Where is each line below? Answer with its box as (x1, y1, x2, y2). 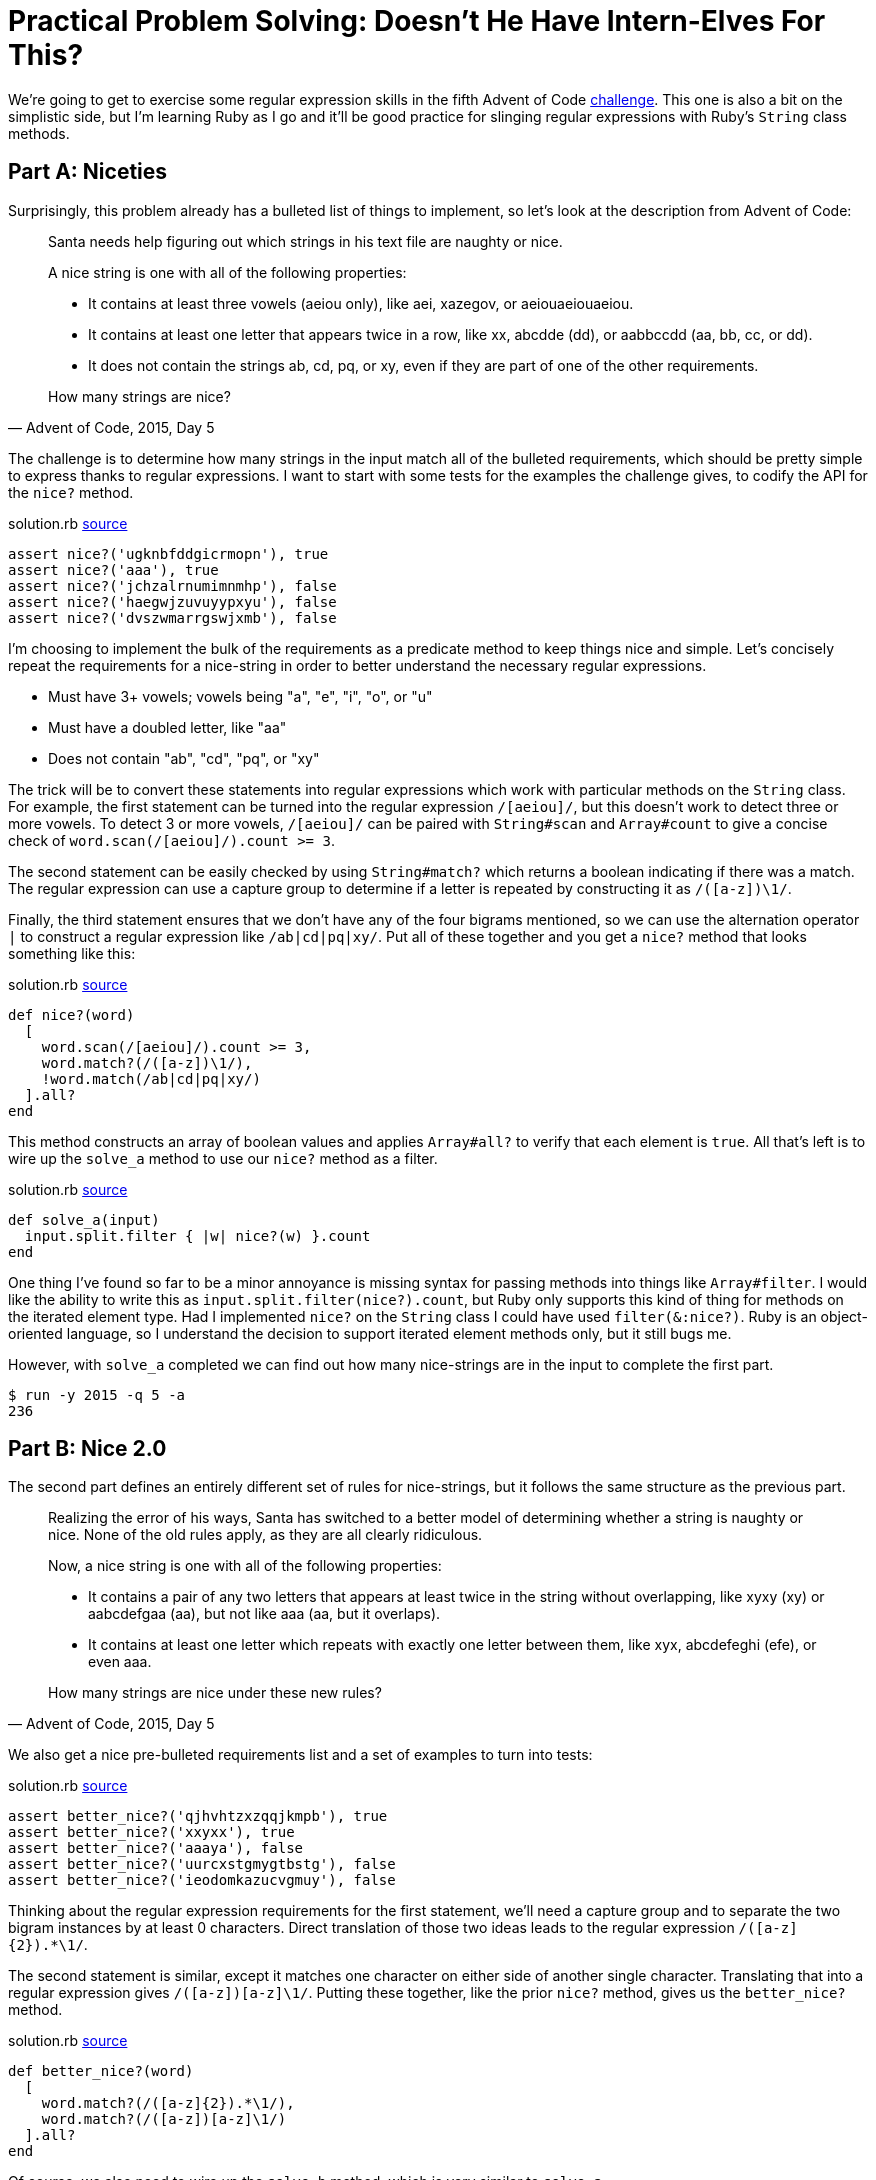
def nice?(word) (8, 1006, 135, 1023)
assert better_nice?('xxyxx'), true (8, 1824, 295, 1841)
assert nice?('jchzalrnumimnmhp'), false (8, 577, 337, 594)
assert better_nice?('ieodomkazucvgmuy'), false (8, 1872, 396, 1889)
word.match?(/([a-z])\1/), (41, 1054, 253, 1071)
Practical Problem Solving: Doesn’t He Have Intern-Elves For (8, 4, 826, 38)
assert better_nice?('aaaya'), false (8, 1840, 304, 1857)
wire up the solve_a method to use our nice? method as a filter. (8, 1149, 438, 1167)
